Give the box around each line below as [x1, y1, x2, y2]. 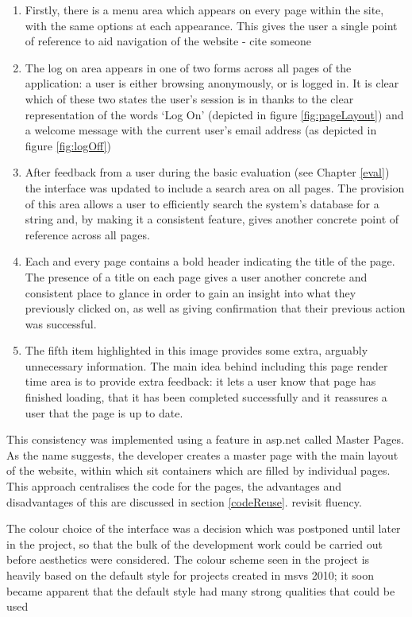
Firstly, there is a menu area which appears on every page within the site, [25, 2, 384, 17]
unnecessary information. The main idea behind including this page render [25, 357, 388, 374]
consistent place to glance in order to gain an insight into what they [25, 284, 356, 301]
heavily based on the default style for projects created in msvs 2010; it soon [6, 567, 374, 583]
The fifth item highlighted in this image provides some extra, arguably [25, 342, 368, 359]
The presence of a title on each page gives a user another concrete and [25, 268, 368, 285]
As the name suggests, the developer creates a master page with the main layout [6, 446, 399, 463]
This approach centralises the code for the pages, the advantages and [6, 478, 342, 495]
